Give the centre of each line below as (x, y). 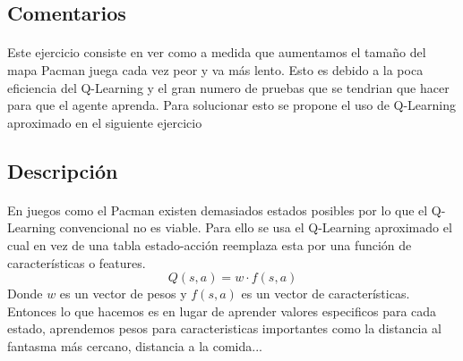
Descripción (63, 170)
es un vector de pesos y (123, 294)
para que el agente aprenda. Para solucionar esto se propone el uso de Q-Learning (232, 105)
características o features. (77, 262)
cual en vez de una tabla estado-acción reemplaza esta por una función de (210, 244)
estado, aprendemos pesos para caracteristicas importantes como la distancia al (224, 328)
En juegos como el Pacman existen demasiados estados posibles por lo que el (218, 210)
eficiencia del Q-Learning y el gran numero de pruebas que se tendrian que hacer (228, 87)
